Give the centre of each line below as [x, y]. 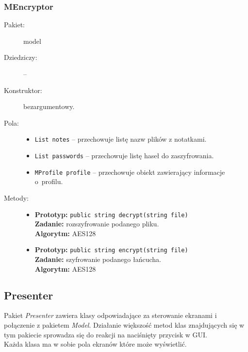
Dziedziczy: [21, 57]
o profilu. [49, 181]
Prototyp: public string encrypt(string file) [111, 250]
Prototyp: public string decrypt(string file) [111, 214]
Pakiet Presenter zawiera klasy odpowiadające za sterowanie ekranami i [110, 315]
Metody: [16, 197]
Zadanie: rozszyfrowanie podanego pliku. [97, 224]
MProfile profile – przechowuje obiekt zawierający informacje [130, 172]
